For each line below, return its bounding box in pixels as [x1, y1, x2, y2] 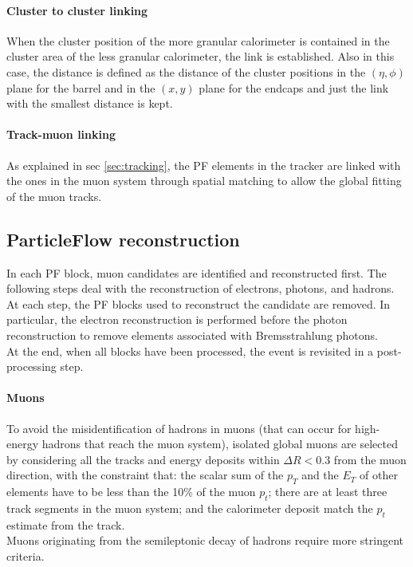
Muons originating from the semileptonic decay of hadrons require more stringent [6, 532, 403, 549]
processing [6, 358, 57, 375]
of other [359, 467, 398, 483]
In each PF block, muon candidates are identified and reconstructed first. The [6, 264, 387, 281]
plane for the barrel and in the [6, 79, 155, 96]
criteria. [6, 547, 45, 564]
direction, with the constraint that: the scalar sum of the [6, 467, 284, 483]
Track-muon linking [6, 126, 116, 143]
